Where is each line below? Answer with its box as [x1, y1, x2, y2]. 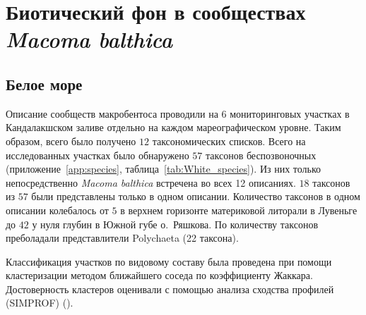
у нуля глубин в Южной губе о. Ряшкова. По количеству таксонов [32, 216, 319, 231]
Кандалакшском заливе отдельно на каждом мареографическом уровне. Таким [6, 120, 341, 135]
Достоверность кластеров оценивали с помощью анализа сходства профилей [6, 281, 334, 296]
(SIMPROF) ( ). [6, 295, 73, 310]
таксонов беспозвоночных [205, 147, 317, 162]
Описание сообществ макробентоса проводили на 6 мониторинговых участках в [6, 106, 350, 121]
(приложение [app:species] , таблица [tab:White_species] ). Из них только [6, 161, 321, 176]
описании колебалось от [6, 202, 109, 217]
